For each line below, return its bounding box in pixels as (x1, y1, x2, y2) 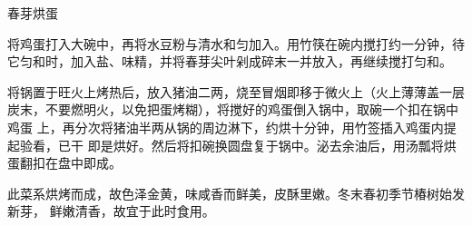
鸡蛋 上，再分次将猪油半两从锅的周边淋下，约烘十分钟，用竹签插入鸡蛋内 (7, 117, 444, 136)
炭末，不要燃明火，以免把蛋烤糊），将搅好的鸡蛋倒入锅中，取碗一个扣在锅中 (7, 100, 458, 119)
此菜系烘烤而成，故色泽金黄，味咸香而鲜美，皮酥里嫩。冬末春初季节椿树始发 (7, 183, 465, 202)
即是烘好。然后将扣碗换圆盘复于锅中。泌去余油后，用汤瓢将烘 (87, 135, 457, 154)
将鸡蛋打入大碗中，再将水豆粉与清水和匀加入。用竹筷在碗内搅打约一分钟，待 (7, 34, 465, 53)
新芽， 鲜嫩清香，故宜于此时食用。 (7, 201, 215, 221)
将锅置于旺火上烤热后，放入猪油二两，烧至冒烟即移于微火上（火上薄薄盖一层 (7, 82, 465, 101)
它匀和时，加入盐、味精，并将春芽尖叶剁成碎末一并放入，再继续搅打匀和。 (7, 52, 452, 71)
